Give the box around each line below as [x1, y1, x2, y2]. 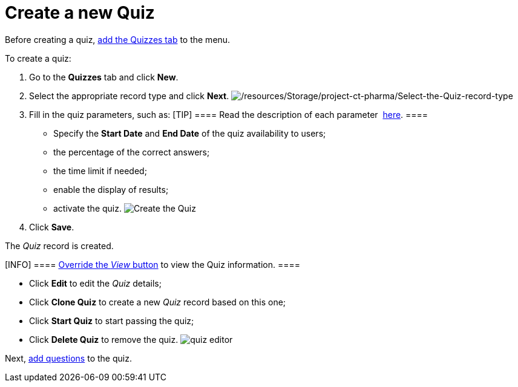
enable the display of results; [53, 184, 169, 195]
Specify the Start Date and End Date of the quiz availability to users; [53, 128, 326, 138]
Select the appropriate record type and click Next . [29, 90, 229, 101]
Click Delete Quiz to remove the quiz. [29, 334, 179, 345]
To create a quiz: [5, 53, 71, 63]
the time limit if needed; [53, 165, 147, 176]
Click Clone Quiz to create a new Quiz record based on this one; [29, 296, 286, 307]
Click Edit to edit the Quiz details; [29, 278, 162, 288]
